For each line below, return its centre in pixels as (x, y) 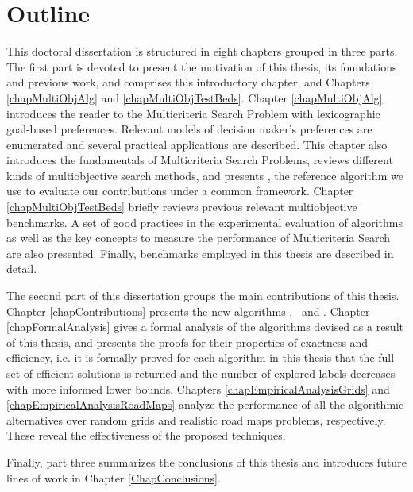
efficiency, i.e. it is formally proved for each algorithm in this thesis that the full (201, 357)
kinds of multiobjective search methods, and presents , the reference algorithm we (205, 175)
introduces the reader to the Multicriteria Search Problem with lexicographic (193, 113)
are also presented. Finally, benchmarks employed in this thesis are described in (200, 253)
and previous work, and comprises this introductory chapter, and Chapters (188, 82)
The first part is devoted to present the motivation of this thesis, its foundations (202, 66)
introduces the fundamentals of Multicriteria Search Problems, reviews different (200, 160)
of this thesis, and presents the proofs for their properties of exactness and (187, 342)
